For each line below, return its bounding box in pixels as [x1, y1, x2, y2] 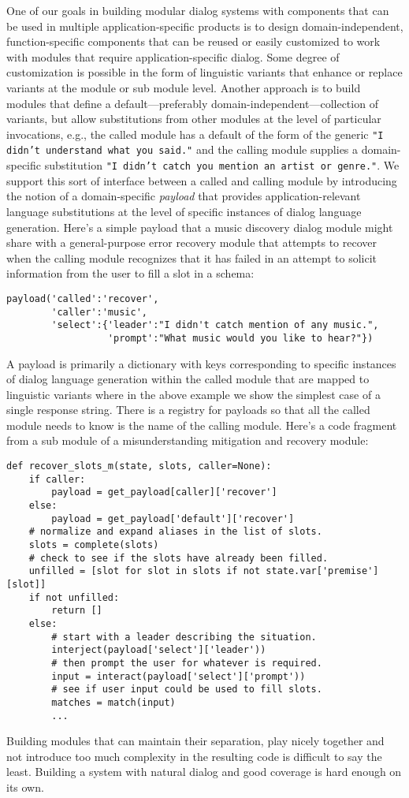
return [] [51, 605, 102, 617]
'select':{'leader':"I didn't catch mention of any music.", [51, 319, 379, 331]
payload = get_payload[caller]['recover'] [51, 487, 277, 498]
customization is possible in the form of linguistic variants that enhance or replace [6, 64, 403, 80]
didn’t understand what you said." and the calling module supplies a [6, 141, 359, 158]
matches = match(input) [51, 696, 176, 708]
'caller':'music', [51, 306, 147, 318]
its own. [6, 778, 44, 795]
